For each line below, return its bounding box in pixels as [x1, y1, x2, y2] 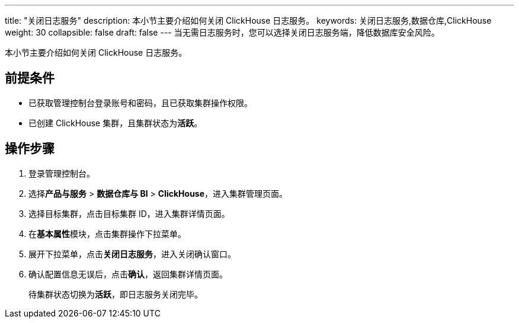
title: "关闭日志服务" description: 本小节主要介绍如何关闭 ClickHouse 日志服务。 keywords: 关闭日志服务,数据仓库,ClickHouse [5, 15, 492, 25]
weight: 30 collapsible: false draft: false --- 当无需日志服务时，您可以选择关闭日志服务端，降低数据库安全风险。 [5, 27, 440, 37]
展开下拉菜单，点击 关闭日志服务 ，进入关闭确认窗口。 [28, 248, 236, 259]
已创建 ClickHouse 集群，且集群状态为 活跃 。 [28, 117, 203, 128]
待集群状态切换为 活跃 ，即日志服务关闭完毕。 [28, 289, 203, 299]
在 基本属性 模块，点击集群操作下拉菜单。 [28, 228, 186, 239]
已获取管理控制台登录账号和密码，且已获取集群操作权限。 [28, 97, 252, 108]
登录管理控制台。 [28, 168, 95, 178]
